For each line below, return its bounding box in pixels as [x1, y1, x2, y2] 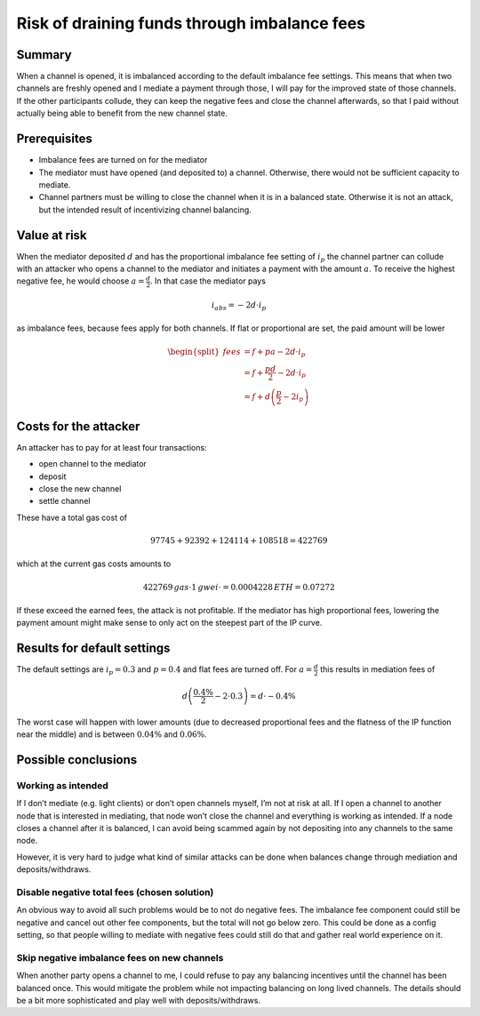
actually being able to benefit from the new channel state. [16, 108, 228, 119]
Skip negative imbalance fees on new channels [16, 951, 224, 964]
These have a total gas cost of [16, 512, 128, 523]
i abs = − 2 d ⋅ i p [212, 300, 267, 312]
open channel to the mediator [38, 459, 147, 469]
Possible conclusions [16, 752, 138, 767]
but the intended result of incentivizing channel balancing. [38, 204, 252, 215]
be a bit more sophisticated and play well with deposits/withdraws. [16, 995, 261, 1005]
